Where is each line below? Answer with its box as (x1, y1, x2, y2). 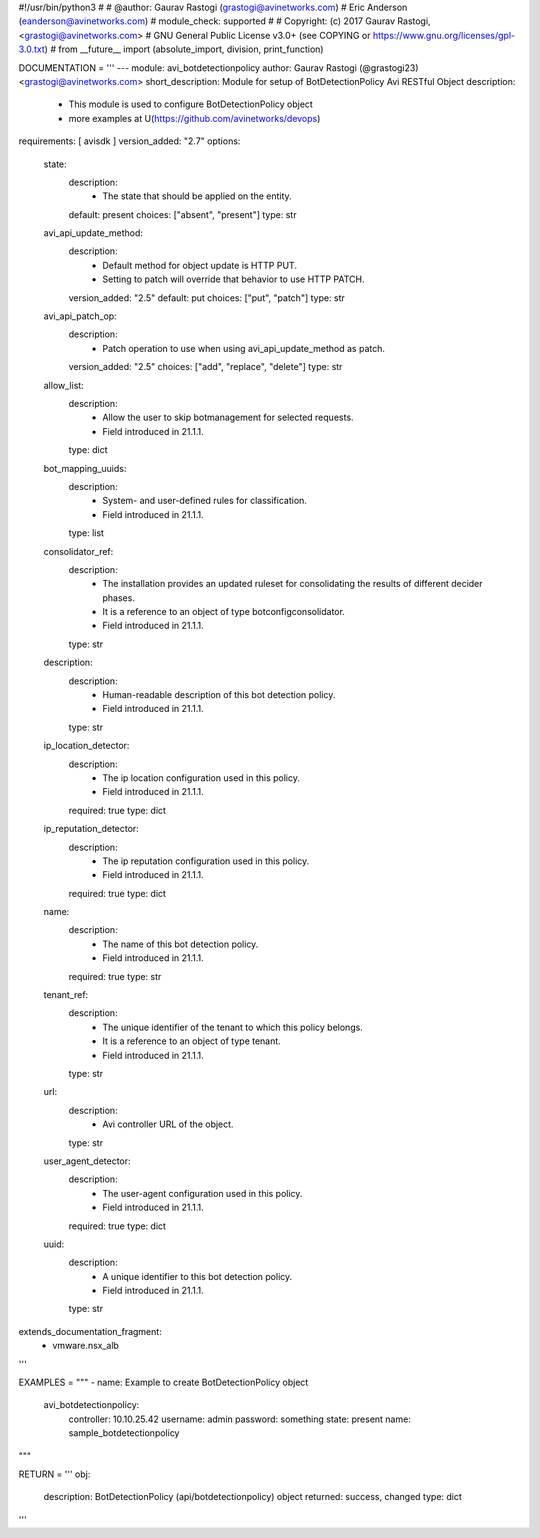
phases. (102, 591, 135, 604)
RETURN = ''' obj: (18, 1468, 91, 1480)
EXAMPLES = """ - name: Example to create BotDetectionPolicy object (18, 1376, 309, 1389)
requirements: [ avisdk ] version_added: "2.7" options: (18, 135, 241, 147)
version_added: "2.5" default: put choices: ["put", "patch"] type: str (68, 291, 345, 304)
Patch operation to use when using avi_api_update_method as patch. (102, 342, 385, 354)
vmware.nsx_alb (52, 1340, 120, 1352)
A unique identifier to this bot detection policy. (102, 1270, 293, 1282)
